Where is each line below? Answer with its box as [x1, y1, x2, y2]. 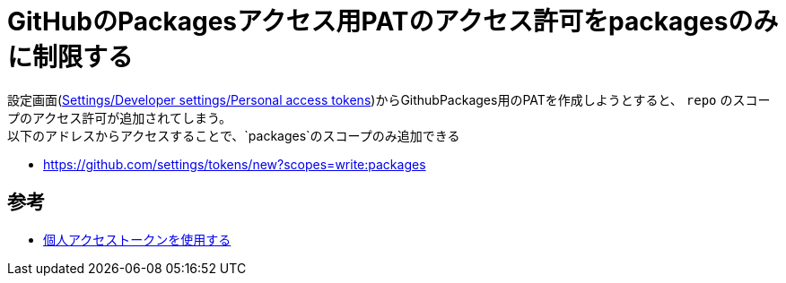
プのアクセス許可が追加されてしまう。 [7, 109, 232, 125]
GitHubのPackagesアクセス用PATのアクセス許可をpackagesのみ [7, 6, 779, 37]
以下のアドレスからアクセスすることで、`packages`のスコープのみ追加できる [7, 127, 460, 143]
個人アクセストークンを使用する [43, 231, 231, 247]
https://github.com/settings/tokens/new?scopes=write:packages [43, 156, 426, 172]
